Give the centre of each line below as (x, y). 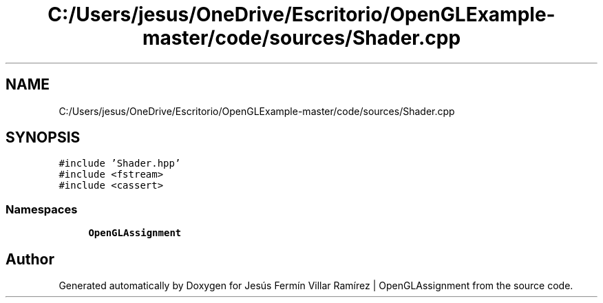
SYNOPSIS (43, 138)
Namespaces (42, 209)
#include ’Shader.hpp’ (120, 164)
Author (30, 259)
